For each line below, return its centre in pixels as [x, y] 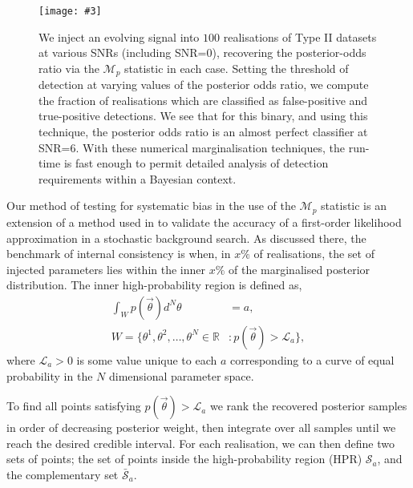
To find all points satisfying [74, 406]
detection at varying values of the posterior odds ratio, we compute [204, 85]
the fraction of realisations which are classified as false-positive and [203, 100]
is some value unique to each [147, 359]
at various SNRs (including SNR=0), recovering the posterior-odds [202, 52]
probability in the [50, 375]
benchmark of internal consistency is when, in [119, 254]
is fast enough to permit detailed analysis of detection [196, 163]
